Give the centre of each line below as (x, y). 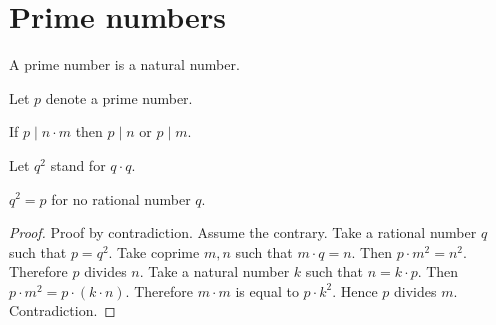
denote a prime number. (119, 97)
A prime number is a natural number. (124, 64)
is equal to (267, 290)
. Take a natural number (214, 271)
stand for (78, 164)
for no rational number (121, 198)
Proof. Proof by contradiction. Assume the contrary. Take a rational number (243, 232)
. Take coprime (154, 251)
